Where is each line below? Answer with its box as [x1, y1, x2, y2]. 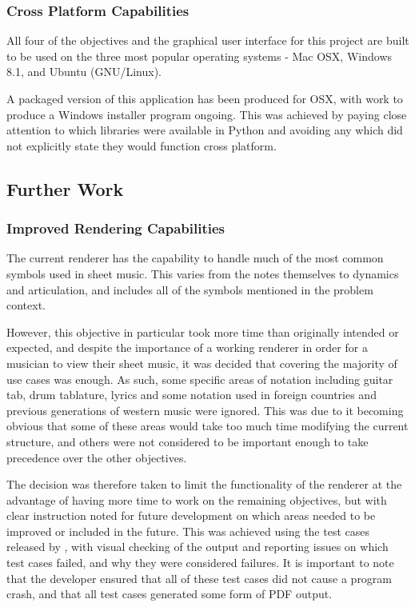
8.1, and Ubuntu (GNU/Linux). [6, 63, 162, 80]
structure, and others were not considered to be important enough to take [6, 433, 369, 449]
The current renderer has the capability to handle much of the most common [6, 250, 384, 266]
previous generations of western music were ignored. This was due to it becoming [6, 401, 404, 418]
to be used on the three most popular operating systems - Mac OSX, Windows [6, 47, 393, 64]
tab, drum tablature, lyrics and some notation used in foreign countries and [6, 386, 377, 403]
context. [6, 297, 46, 313]
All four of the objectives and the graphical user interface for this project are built [6, 32, 409, 49]
